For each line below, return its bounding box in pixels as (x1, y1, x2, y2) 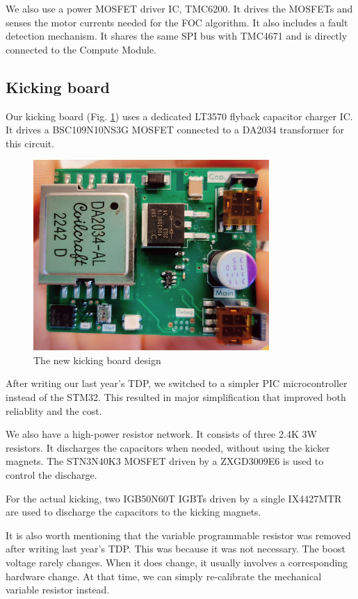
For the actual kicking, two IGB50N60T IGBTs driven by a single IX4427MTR (6, 491, 342, 505)
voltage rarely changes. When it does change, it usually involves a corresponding (6, 555, 348, 569)
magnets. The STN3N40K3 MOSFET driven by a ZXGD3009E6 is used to (6, 454, 324, 468)
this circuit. (6, 136, 55, 150)
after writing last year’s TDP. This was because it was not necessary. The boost (6, 541, 345, 556)
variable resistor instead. (6, 582, 110, 597)
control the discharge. (6, 468, 97, 482)
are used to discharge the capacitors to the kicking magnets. (6, 504, 261, 519)
